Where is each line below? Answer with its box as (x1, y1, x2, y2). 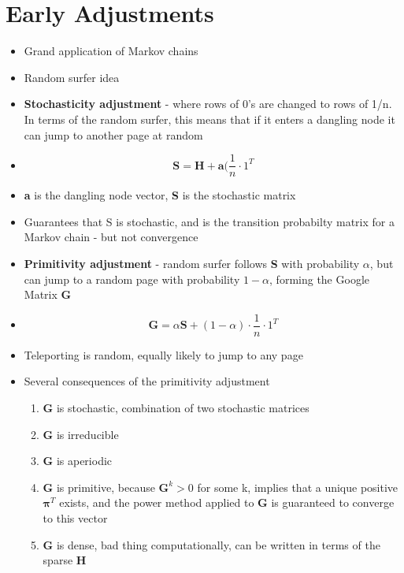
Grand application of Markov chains (24, 43, 198, 59)
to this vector (43, 509, 108, 526)
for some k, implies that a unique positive (197, 478, 398, 495)
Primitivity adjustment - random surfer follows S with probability (24, 255, 360, 271)
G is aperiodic (43, 452, 113, 469)
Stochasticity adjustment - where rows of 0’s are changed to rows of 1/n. (24, 95, 392, 112)
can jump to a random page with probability (24, 270, 240, 287)
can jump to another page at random (24, 126, 203, 143)
